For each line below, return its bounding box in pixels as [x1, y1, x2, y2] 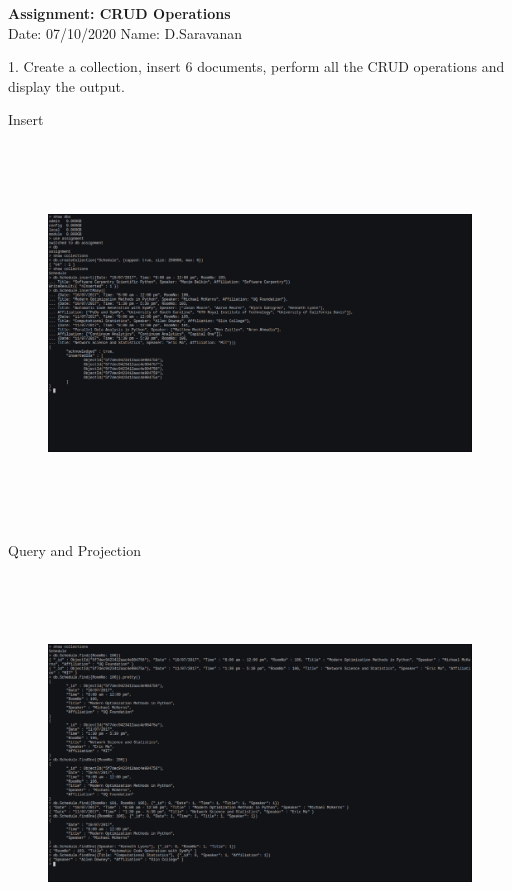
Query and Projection [8, 539, 141, 560]
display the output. [8, 75, 125, 96]
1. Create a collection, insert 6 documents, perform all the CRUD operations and [8, 56, 505, 77]
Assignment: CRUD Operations [8, 3, 231, 23]
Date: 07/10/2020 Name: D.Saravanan [8, 22, 243, 43]
